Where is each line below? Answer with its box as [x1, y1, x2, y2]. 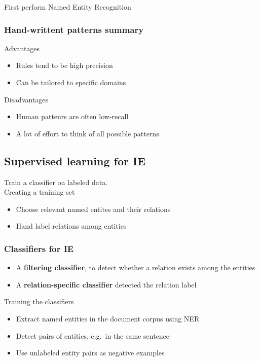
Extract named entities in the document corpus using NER [16, 313, 200, 323]
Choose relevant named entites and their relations [16, 203, 171, 214]
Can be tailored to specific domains [16, 77, 126, 87]
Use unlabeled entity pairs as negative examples [16, 347, 165, 358]
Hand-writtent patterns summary [4, 23, 144, 35]
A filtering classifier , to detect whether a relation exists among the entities [16, 262, 255, 273]
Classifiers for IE [4, 242, 74, 255]
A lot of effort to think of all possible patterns [16, 128, 159, 138]
